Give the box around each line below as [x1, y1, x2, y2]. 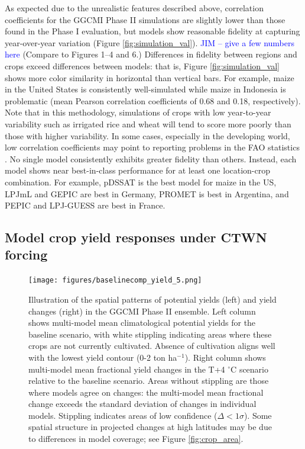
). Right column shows [184, 351, 266, 363]
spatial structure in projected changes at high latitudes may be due [28, 421, 272, 433]
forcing [5, 245, 48, 264]
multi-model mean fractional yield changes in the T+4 [28, 363, 225, 375]
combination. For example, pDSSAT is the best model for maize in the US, [5, 175, 277, 188]
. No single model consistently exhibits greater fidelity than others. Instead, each [5, 152, 297, 165]
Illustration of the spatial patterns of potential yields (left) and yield [28, 293, 277, 305]
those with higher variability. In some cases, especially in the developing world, [5, 129, 290, 142]
